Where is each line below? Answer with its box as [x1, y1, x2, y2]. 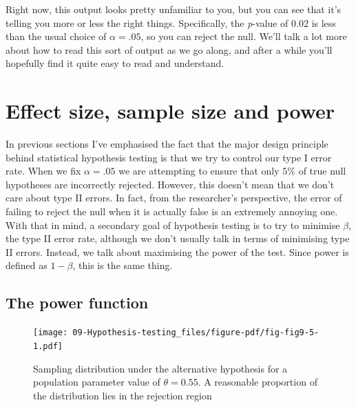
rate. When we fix [6, 163, 81, 178]
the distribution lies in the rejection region [33, 388, 212, 402]
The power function [6, 292, 149, 313]
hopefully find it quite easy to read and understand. [6, 56, 224, 70]
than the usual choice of [6, 29, 107, 43]
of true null [298, 163, 346, 178]
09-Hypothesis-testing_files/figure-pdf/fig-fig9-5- [72, 328, 320, 338]
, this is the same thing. [72, 258, 173, 272]
